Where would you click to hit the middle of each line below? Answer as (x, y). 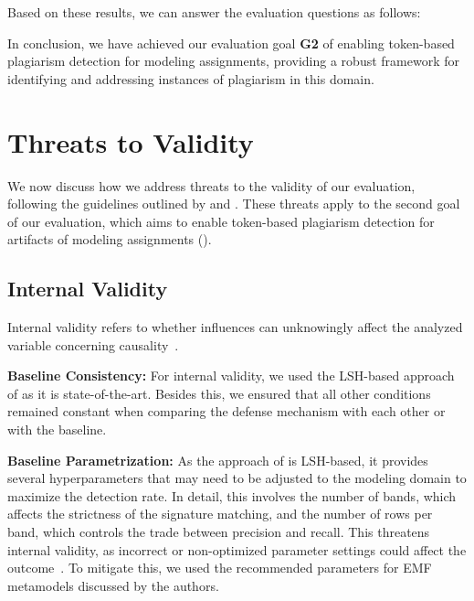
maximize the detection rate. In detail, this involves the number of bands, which (232, 495)
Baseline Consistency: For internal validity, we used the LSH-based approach (231, 376)
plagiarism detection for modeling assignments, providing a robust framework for (233, 61)
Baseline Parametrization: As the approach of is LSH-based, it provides (218, 460)
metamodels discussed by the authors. (113, 585)
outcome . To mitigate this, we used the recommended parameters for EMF (220, 568)
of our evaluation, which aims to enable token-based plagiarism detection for (221, 221)
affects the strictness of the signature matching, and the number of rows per (220, 514)
